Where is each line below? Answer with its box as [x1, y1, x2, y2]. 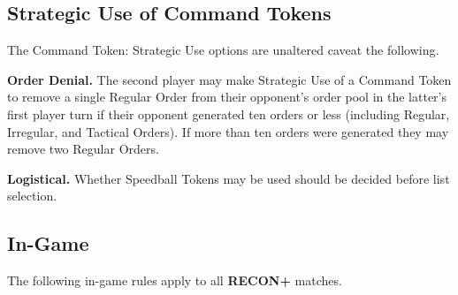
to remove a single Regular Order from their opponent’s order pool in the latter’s [7, 87, 447, 106]
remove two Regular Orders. [7, 140, 159, 158]
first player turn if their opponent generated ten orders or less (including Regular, [7, 104, 450, 123]
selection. [7, 186, 57, 205]
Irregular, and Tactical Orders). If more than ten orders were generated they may [7, 122, 449, 140]
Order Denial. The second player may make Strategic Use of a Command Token [7, 70, 452, 88]
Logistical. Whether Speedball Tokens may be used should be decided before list [7, 169, 450, 187]
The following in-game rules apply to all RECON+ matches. [7, 271, 342, 290]
